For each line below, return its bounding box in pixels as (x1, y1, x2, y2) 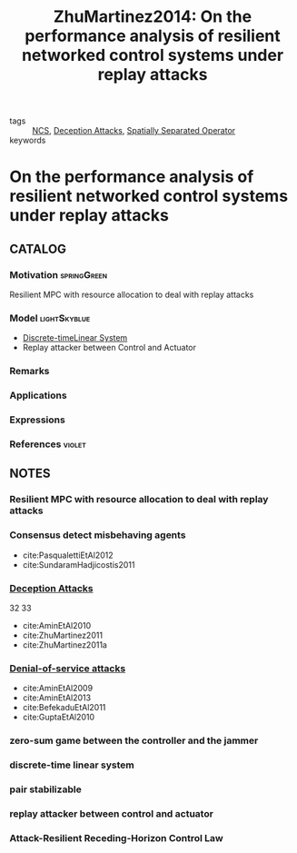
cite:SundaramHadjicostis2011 (22, 559, 135, 570)
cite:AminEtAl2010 (22, 620, 92, 630)
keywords (9, 134, 46, 146)
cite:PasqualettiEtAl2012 (22, 550, 114, 560)
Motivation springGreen (9, 268, 107, 281)
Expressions (9, 413, 65, 426)
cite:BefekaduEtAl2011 (22, 702, 106, 713)
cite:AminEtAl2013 (22, 692, 92, 703)
